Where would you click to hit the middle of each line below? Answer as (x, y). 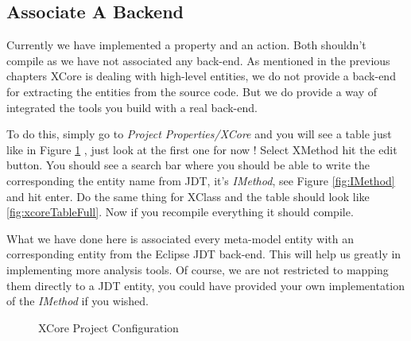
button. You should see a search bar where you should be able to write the (188, 165)
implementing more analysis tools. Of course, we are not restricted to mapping (198, 269)
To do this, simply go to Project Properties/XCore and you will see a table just (199, 134)
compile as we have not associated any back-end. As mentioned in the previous (198, 60)
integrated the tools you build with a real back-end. (132, 107)
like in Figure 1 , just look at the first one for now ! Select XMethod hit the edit (202, 149)
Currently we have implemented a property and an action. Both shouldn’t (186, 45)
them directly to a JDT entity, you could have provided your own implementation (206, 285)
